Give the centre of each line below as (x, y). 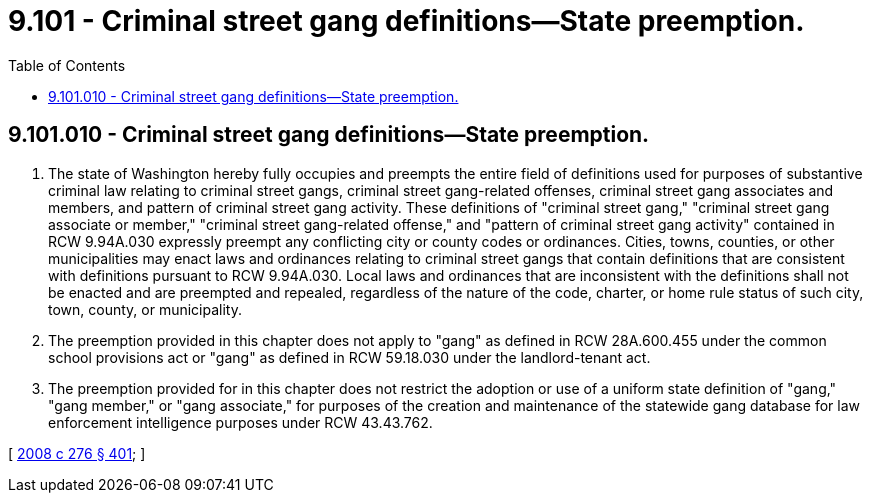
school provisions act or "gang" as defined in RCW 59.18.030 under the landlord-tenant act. (349, 357)
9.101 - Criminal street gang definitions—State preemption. (406, 21)
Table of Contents (67, 65)
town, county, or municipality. (145, 309)
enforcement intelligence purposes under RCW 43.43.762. (240, 422)
